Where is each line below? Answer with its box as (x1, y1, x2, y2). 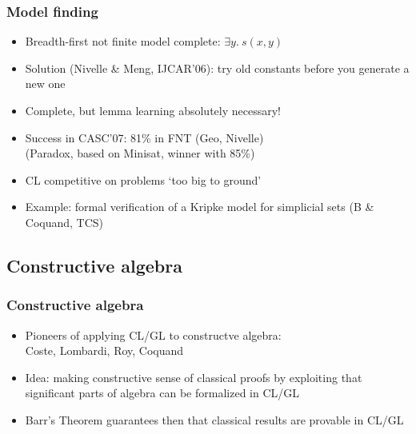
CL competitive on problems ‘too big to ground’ (25, 171, 262, 188)
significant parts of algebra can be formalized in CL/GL (25, 384, 300, 401)
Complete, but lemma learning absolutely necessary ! (25, 102, 282, 118)
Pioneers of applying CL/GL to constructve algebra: (25, 326, 282, 343)
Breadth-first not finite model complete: (25, 33, 221, 50)
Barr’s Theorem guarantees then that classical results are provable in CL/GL (25, 411, 404, 428)
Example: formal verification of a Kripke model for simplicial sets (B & (25, 198, 374, 215)
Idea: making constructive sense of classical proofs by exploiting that (25, 368, 362, 385)
